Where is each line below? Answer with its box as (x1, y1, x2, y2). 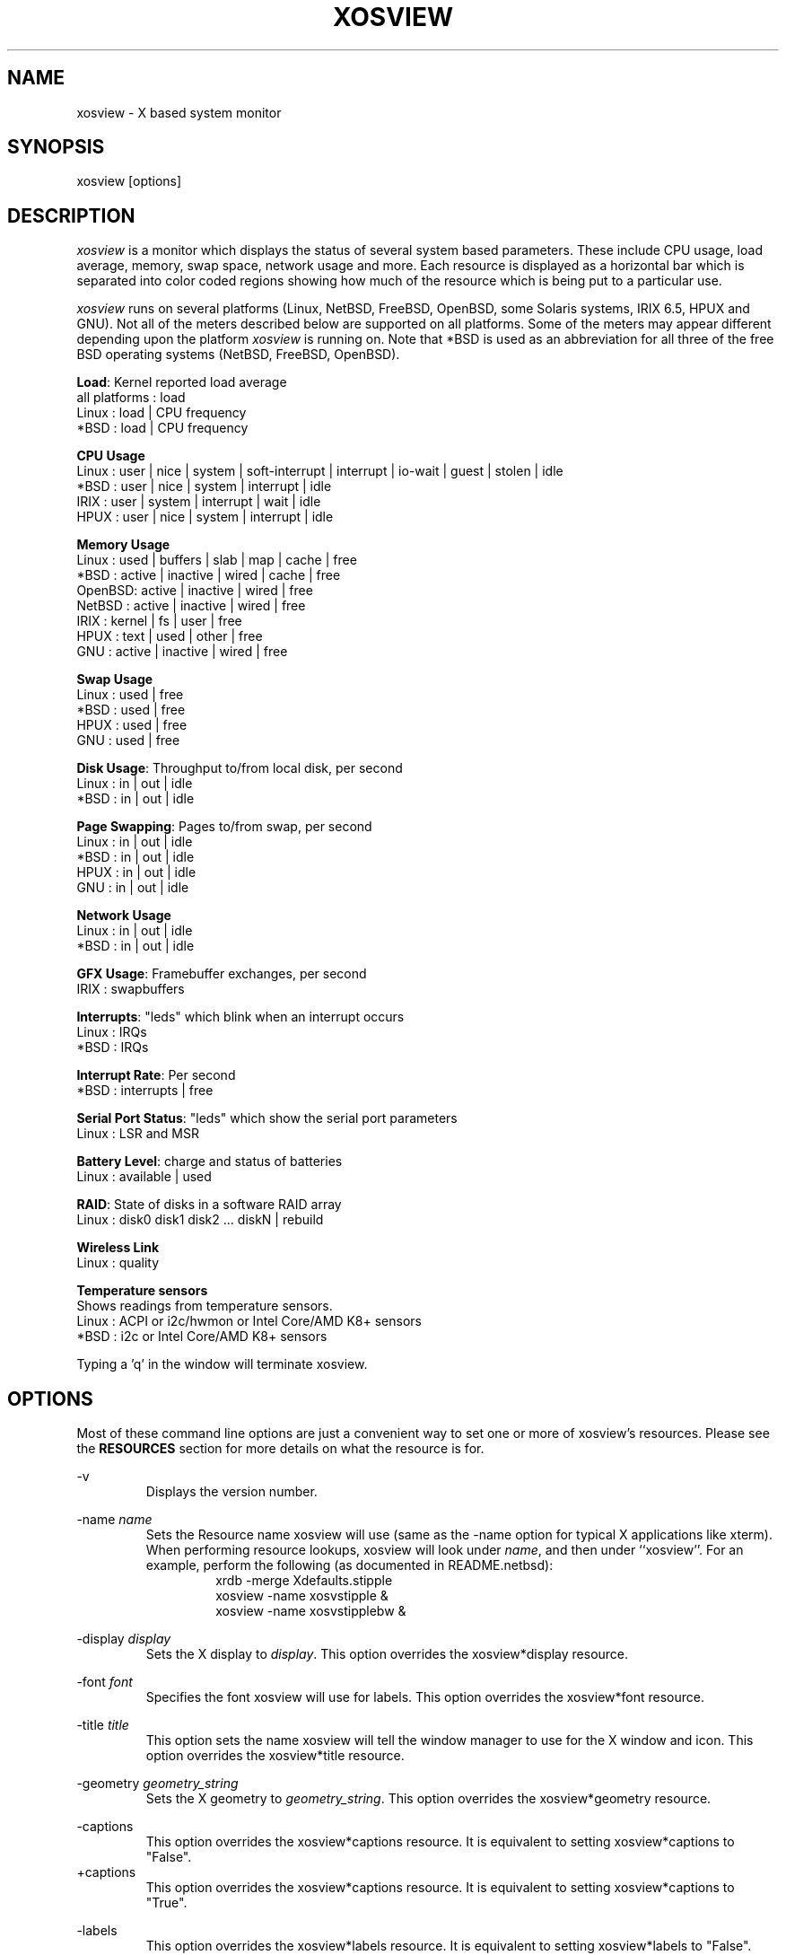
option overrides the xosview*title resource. (145, 1748, 405, 1764)
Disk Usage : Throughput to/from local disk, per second (76, 760, 403, 776)
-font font (76, 1674, 133, 1690)
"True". (145, 1895, 188, 1911)
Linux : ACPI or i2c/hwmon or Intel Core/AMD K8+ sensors (76, 1313, 422, 1329)
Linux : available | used (76, 1169, 212, 1185)
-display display (76, 1631, 171, 1647)
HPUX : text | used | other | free (76, 628, 263, 644)
